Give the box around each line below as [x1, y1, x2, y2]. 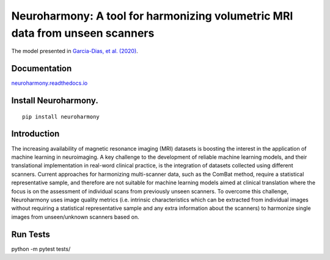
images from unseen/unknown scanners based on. [11, 213, 140, 220]
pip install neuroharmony [22, 113, 100, 120]
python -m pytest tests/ [11, 245, 71, 253]
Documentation [11, 63, 72, 74]
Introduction [11, 129, 60, 139]
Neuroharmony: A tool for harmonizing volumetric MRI [11, 9, 293, 23]
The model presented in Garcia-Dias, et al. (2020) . [11, 48, 139, 55]
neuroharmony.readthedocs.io [11, 79, 88, 87]
